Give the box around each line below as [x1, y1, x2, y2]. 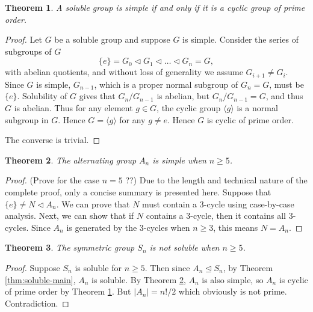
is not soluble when [149, 241, 220, 254]
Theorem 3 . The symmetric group [5, 241, 135, 254]
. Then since [144, 261, 190, 274]
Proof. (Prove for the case [5, 174, 99, 186]
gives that [79, 90, 116, 102]
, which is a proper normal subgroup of [94, 78, 238, 90]
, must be [269, 78, 304, 90]
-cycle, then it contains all [190, 209, 286, 222]
